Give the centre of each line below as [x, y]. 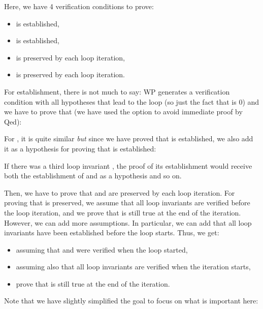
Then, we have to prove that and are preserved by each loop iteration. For [120, 192]
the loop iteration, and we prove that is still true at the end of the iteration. [123, 212]
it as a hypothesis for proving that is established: [80, 148]
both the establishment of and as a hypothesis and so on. [93, 176]
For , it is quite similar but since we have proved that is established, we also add [129, 138]
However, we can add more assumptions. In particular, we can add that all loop [128, 222]
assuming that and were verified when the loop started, [102, 249]
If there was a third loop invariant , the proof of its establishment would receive [128, 165]
